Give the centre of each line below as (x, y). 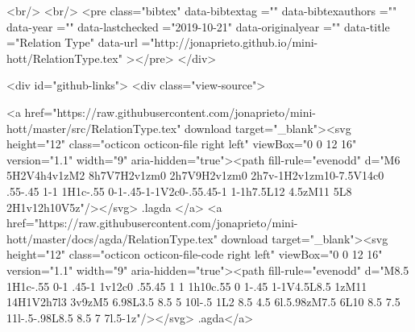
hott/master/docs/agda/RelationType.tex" (112, 238)
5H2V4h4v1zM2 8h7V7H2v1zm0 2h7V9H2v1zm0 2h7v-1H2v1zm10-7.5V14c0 (195, 175)
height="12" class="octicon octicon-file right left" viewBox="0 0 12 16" (182, 144)
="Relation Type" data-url (72, 42)
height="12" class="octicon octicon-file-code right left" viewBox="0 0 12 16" (195, 254)
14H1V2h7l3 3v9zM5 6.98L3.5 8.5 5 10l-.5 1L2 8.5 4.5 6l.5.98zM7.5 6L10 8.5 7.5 (203, 302)
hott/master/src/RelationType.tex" (94, 128)
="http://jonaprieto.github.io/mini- (230, 42)
